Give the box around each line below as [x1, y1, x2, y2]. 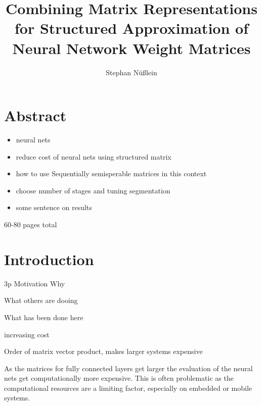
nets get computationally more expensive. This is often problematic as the [4, 373, 234, 383]
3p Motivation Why [4, 278, 65, 288]
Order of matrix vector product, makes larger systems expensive [4, 346, 203, 357]
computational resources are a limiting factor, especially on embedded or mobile [4, 382, 252, 393]
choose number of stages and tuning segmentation [16, 185, 170, 195]
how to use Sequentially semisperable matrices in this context [16, 168, 207, 179]
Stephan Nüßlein [106, 67, 157, 77]
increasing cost [4, 329, 50, 339]
